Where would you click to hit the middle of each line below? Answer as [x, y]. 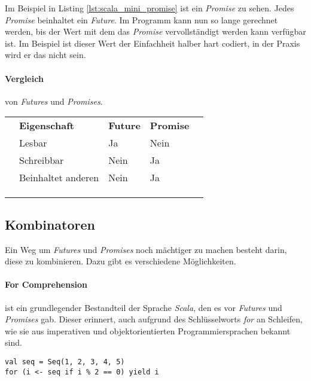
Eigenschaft [47, 126]
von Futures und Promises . [54, 101]
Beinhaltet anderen [59, 178]
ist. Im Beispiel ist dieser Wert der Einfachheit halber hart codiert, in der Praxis [153, 43]
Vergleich [24, 78]
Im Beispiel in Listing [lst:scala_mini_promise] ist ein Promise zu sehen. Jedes [150, 8]
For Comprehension [46, 284]
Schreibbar [42, 160]
